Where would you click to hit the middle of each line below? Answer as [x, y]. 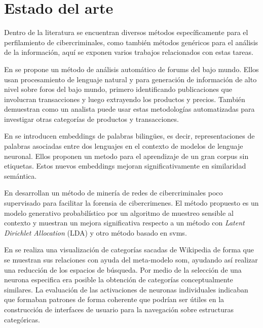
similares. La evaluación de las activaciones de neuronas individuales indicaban [126, 289]
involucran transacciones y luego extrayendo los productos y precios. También [125, 99]
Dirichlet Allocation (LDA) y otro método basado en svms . [96, 232]
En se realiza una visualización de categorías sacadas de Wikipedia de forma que [129, 250]
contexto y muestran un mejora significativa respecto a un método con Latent [124, 223]
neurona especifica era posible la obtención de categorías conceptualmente [119, 280]
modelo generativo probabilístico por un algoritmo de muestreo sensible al [119, 212]
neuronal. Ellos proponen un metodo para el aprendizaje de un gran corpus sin [126, 156]
